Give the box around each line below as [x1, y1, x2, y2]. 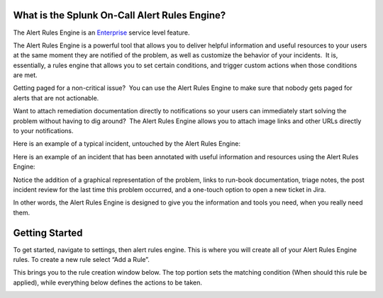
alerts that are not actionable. [13, 93, 99, 102]
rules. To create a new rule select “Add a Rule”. [13, 256, 150, 264]
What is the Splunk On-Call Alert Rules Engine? [13, 9, 226, 21]
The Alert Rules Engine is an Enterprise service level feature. [13, 28, 191, 37]
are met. [13, 71, 38, 79]
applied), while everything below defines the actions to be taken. [13, 278, 202, 287]
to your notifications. [13, 127, 74, 135]
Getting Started [13, 227, 83, 239]
